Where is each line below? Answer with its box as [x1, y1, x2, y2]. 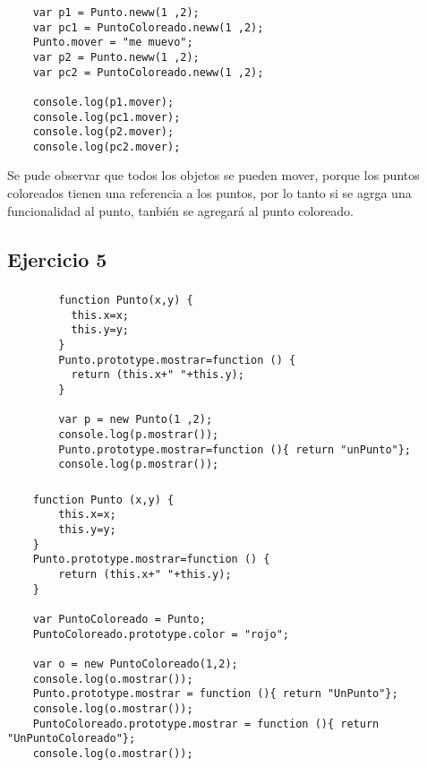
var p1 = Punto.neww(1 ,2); [32, 5, 200, 19]
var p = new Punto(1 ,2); [58, 413, 213, 427]
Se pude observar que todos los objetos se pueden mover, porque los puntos [7, 166, 420, 185]
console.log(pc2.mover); [32, 140, 181, 153]
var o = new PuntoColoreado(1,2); [32, 657, 238, 670]
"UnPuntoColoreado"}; [7, 732, 136, 745]
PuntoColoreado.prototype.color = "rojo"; [32, 627, 289, 641]
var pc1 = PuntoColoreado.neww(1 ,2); [32, 21, 264, 34]
